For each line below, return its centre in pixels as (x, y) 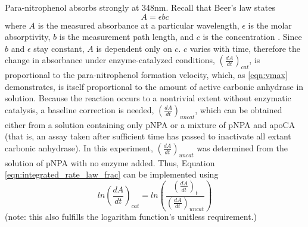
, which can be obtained (239, 109)
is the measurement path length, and (127, 37)
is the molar (270, 25)
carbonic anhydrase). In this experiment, (79, 147)
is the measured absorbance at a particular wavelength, (139, 25)
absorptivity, (28, 37)
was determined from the (242, 147)
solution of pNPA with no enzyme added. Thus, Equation (110, 162)
